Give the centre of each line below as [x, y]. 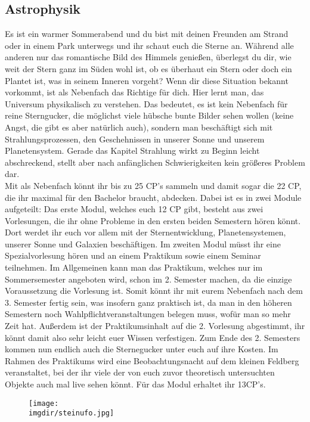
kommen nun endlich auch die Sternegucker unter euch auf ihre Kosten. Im [142, 349]
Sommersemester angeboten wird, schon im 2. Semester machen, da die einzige [148, 279]
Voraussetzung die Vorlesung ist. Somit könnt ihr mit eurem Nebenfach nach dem [154, 291]
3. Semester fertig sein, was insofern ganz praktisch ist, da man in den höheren [148, 302]
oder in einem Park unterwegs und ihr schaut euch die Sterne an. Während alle [149, 45]
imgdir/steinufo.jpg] [72, 413]
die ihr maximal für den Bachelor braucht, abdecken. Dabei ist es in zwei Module [153, 197]
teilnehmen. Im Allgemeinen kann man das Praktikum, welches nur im [134, 267]
